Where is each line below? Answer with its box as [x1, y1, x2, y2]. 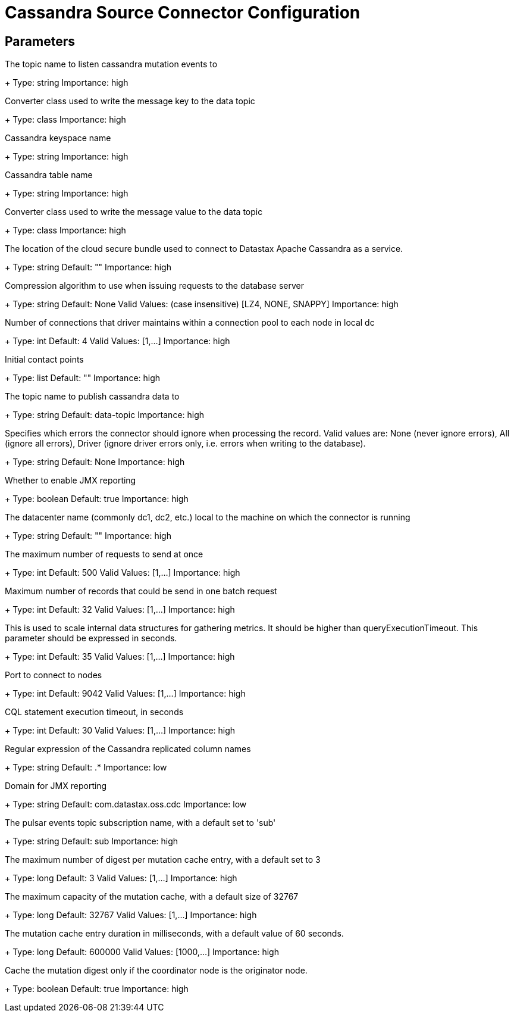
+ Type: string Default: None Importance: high [5, 457, 185, 467]
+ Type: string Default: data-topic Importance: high [5, 410, 205, 420]
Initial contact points [5, 354, 84, 365]
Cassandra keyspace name [5, 133, 111, 143]
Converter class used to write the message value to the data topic [5, 207, 263, 217]
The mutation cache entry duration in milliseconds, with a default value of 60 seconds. [5, 928, 344, 939]
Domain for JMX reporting [5, 781, 107, 791]
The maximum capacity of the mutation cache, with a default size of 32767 [5, 891, 299, 902]
